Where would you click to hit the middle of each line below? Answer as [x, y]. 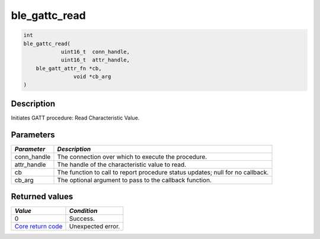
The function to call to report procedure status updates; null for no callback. [163, 172]
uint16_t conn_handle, [95, 51]
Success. [82, 219]
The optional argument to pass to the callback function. [134, 180]
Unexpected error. [95, 227]
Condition [83, 211]
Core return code [39, 227]
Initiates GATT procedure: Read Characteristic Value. [75, 118]
